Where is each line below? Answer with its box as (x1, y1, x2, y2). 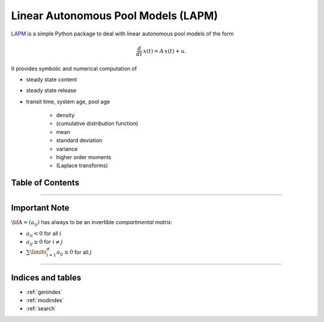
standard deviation (56, 137, 103, 144)
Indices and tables (11, 272, 82, 282)
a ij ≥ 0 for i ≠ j (26, 238, 63, 246)
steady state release (26, 87, 77, 94)
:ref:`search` (26, 305, 57, 312)
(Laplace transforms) (56, 162, 108, 169)
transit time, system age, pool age (26, 98, 110, 105)
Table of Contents (11, 178, 80, 188)
